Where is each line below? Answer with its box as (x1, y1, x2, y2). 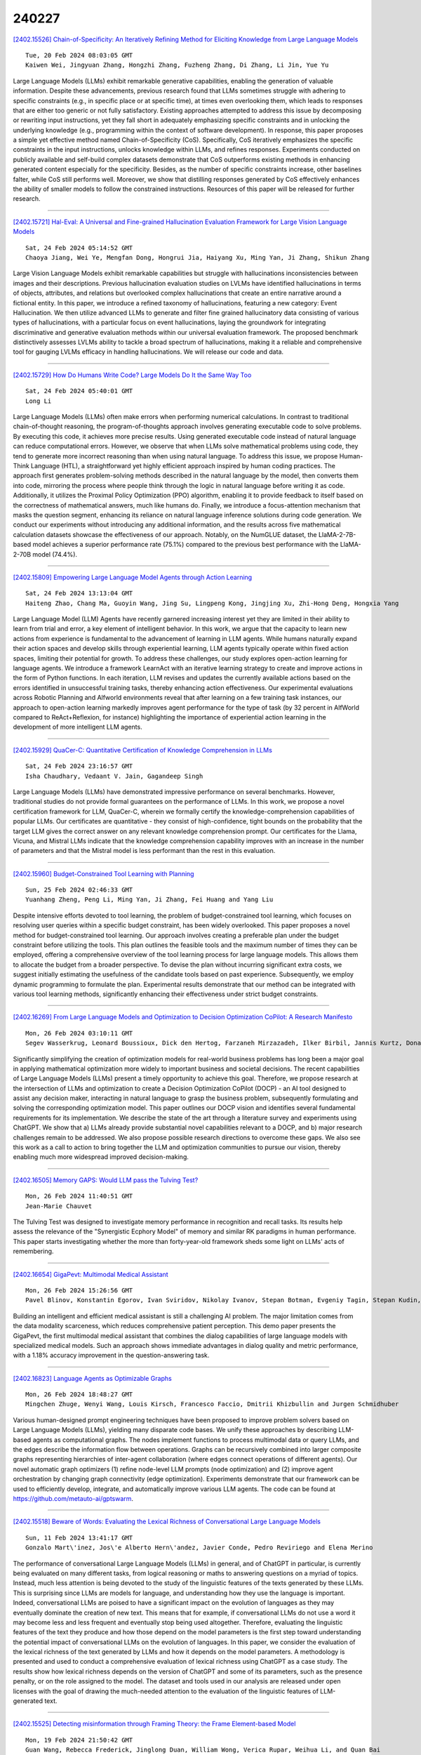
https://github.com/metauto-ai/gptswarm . (13, 1494, 133, 1502)
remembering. (13, 1247, 54, 1256)
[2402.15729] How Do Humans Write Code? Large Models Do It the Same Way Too (13, 371, 252, 379)
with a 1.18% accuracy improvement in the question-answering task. (13, 1351, 210, 1360)
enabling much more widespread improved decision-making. (13, 1153, 189, 1161)
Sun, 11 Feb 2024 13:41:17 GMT (25, 1534, 133, 1542)
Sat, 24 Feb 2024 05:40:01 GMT (25, 387, 133, 395)
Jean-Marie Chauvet (25, 1202, 93, 1210)
